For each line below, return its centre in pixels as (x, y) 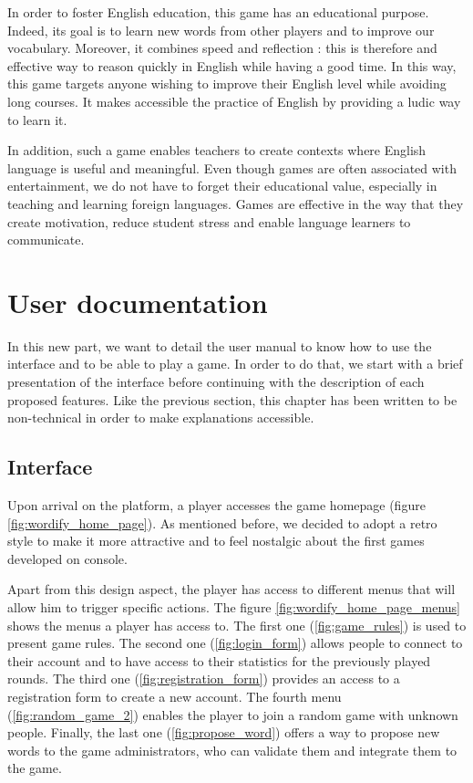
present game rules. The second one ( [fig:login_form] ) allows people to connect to (235, 643)
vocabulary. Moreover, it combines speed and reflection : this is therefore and (222, 48)
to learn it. (37, 119)
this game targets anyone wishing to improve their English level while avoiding (227, 84)
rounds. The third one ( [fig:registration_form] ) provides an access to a (204, 679)
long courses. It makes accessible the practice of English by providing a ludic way (234, 101)
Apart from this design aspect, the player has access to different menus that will (231, 589)
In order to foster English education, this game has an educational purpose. (218, 12)
